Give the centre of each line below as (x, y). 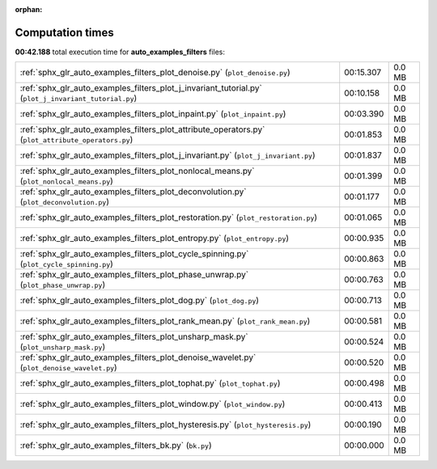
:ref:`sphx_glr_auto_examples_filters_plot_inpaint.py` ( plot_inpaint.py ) (153, 114)
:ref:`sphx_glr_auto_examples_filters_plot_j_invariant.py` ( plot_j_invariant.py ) (168, 155)
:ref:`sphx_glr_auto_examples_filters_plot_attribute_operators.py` (142, 129)
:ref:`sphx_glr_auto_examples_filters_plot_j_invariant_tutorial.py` (141, 88)
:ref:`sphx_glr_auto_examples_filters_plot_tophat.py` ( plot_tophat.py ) (150, 383)
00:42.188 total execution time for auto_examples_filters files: (120, 52)
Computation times (64, 32)
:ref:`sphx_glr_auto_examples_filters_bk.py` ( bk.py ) (116, 446)
